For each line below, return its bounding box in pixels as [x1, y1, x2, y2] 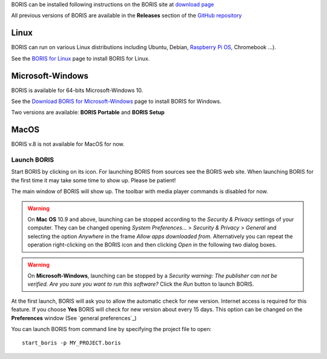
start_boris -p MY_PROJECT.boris [22, 340, 121, 346]
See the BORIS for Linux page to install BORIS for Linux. [11, 54, 150, 62]
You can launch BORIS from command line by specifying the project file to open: [11, 325, 212, 332]
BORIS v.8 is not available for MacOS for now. [11, 140, 125, 148]
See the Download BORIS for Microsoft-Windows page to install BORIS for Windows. [11, 97, 222, 105]
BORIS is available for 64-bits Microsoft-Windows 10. [11, 87, 144, 94]
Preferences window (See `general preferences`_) [11, 314, 137, 321]
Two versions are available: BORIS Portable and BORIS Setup [11, 109, 165, 116]
